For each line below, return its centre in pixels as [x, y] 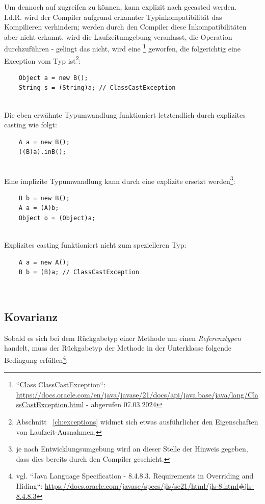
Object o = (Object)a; [57, 218]
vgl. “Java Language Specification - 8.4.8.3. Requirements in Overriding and [135, 476]
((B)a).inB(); [42, 152]
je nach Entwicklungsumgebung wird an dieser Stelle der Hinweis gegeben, [132, 449]
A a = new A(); [44, 262]
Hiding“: [29, 486]
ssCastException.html [50, 404]
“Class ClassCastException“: [61, 384]
